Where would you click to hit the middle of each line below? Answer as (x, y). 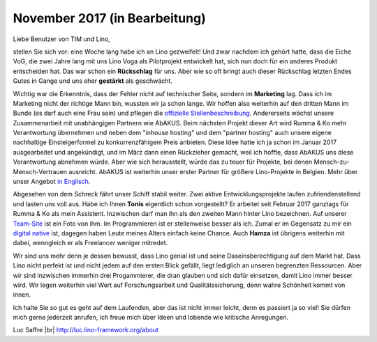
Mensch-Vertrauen (40, 171)
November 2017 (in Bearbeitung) (109, 18)
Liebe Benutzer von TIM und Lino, (62, 39)
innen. (22, 295)
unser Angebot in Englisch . (52, 182)
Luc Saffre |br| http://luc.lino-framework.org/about (86, 330)
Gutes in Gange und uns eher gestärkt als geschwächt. (93, 81)
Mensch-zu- (332, 162)
